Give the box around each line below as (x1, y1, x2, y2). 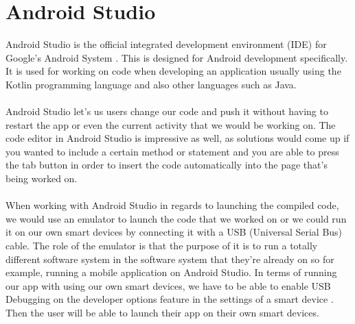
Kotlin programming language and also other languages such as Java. (5, 77, 297, 91)
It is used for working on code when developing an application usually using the (5, 64, 341, 78)
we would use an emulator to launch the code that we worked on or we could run (5, 211, 347, 225)
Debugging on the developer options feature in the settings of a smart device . (5, 292, 334, 306)
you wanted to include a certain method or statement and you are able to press (5, 144, 339, 158)
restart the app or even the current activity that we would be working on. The (5, 117, 336, 132)
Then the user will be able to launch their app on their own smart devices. (5, 306, 319, 319)
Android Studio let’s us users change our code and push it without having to (5, 104, 328, 119)
